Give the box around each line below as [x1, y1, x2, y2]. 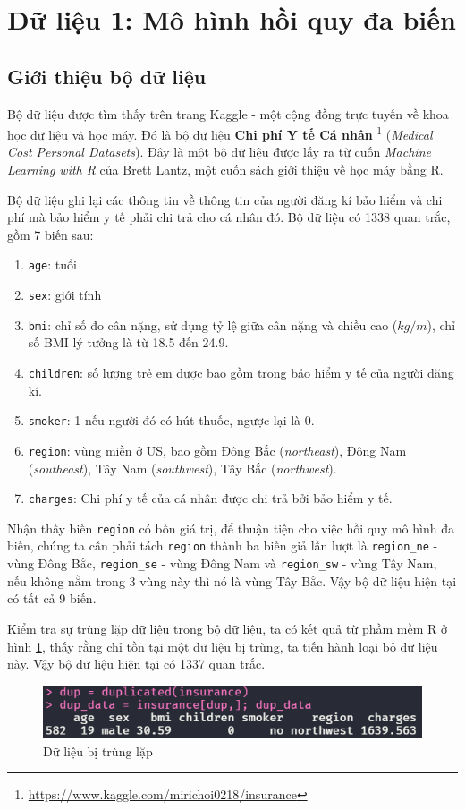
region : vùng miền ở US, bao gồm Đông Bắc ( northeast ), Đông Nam [28, 440, 407, 459]
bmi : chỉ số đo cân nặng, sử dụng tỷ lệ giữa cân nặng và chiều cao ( [28, 315, 398, 334]
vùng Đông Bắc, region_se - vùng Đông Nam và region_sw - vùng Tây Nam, [7, 554, 437, 573]
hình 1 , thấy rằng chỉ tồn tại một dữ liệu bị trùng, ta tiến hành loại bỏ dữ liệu [7, 636, 438, 655]
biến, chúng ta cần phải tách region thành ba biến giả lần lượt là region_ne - [7, 536, 438, 555]
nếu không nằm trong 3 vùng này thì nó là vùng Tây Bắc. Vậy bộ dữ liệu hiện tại [7, 571, 457, 590]
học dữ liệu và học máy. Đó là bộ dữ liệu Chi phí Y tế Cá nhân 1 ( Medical [7, 123, 433, 143]
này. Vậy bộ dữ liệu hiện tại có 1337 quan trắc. [7, 654, 266, 673]
